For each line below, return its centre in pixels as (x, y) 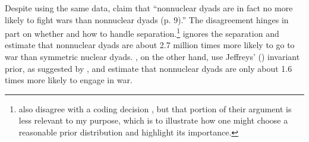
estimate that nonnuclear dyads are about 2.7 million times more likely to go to (150, 45)
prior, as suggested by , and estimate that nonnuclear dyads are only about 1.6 (149, 68)
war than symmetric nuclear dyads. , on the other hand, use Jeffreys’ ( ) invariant (152, 57)
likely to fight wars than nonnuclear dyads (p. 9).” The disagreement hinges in (147, 19)
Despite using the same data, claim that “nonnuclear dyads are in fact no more (149, 8)
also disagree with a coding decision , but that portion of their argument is (155, 108)
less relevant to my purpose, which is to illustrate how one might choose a (153, 120)
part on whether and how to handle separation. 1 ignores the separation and (142, 32)
